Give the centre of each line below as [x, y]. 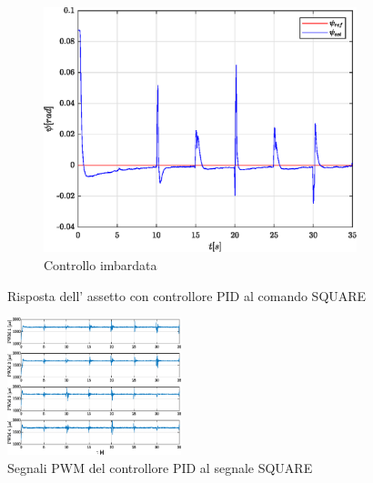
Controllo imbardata [101, 265]
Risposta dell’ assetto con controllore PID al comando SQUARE [187, 295]
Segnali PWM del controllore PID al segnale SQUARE [160, 467]
